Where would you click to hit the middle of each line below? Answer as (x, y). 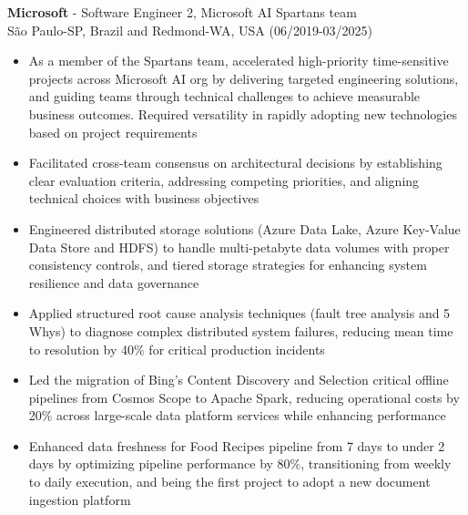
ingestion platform (80, 499)
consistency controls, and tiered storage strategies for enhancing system (228, 265)
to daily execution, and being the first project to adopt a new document (229, 482)
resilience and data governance (114, 282)
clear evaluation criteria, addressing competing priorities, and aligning (224, 180)
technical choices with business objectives (144, 198)
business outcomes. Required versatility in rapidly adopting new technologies (243, 113)
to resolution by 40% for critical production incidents (177, 349)
